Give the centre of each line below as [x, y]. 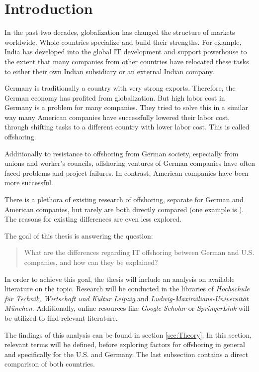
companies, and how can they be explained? [91, 262]
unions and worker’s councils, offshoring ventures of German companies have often [130, 163]
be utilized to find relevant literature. [61, 317]
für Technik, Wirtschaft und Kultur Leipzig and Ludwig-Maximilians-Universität [127, 298]
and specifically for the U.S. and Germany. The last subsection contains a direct [126, 354]
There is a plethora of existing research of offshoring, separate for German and [124, 199]
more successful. [29, 183]
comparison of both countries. [50, 364]
